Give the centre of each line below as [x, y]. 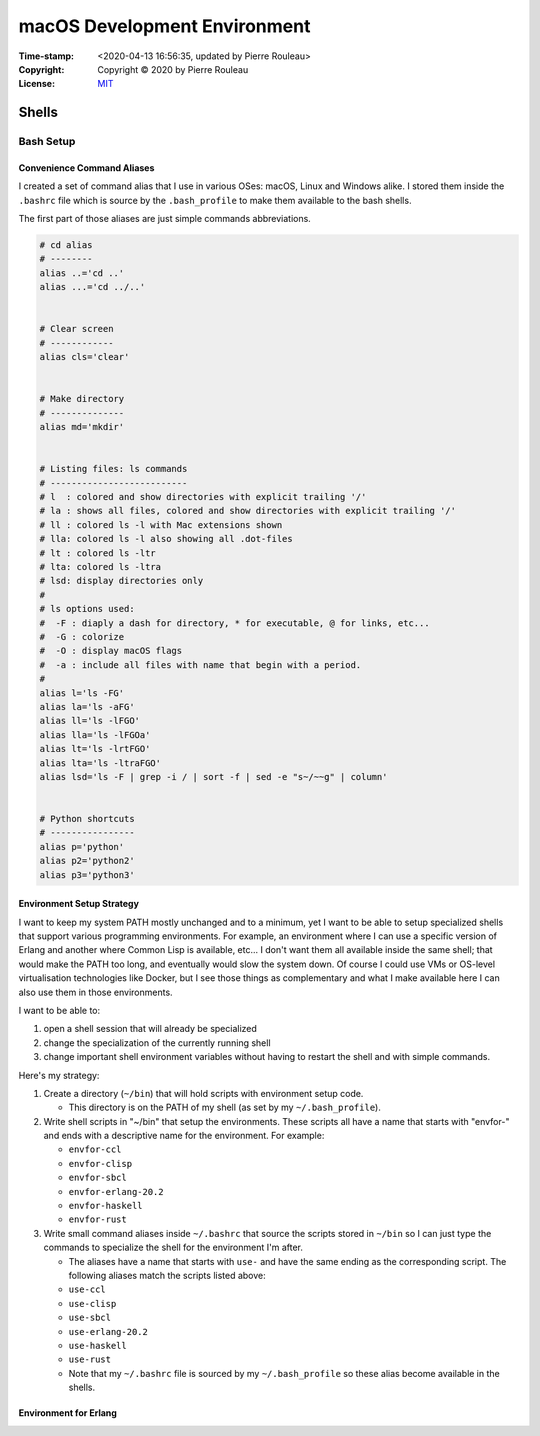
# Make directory [82, 399]
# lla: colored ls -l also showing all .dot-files [166, 539]
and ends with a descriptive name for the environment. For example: [184, 1136]
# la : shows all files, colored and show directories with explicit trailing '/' [248, 511]
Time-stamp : [46, 56]
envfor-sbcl [97, 1178]
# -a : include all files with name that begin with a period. [200, 664]
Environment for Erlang [67, 1413]
